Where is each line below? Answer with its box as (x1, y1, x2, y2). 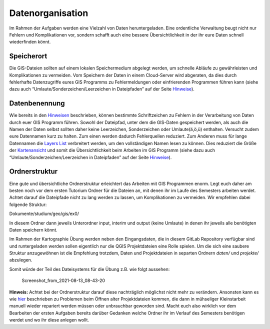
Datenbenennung (9, 99, 65, 107)
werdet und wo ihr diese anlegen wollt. (9, 317, 89, 323)
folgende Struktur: (9, 201, 47, 207)
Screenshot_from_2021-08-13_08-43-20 (21, 277, 105, 283)
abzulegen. (9, 257, 32, 263)
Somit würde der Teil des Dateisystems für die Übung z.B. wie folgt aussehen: (9, 266, 170, 272)
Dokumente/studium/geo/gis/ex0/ (9, 210, 79, 217)
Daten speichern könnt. (9, 226, 57, 232)
